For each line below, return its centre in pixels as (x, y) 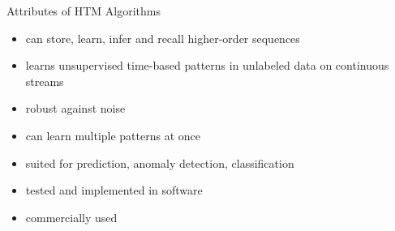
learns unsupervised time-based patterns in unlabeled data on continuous (207, 65)
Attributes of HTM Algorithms (84, 11)
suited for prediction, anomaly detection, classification (160, 163)
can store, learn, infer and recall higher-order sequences (163, 38)
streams (45, 81)
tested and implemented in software (114, 190)
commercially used (71, 217)
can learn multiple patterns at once (113, 135)
